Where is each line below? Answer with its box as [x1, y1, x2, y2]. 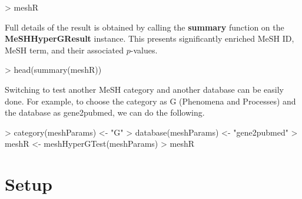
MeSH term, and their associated [5, 43, 124, 56]
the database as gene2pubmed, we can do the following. [5, 106, 205, 119]
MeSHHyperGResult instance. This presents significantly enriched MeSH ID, [5, 32, 294, 45]
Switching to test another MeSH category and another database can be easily [5, 83, 284, 95]
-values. [130, 43, 158, 56]
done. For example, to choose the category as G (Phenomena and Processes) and [5, 95, 296, 107]
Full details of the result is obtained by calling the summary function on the [5, 21, 284, 33]
